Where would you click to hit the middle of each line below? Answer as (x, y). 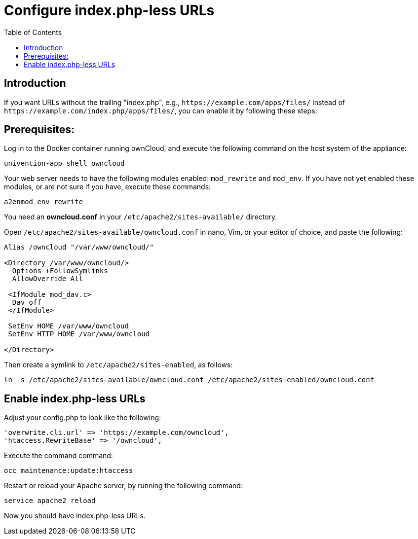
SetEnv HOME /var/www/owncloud (68, 326)
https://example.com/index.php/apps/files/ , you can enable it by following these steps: (161, 110)
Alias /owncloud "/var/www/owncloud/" (79, 247)
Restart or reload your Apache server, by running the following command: (123, 486)
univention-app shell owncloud (64, 163)
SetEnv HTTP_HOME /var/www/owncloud (79, 334)
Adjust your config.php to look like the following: (83, 418)
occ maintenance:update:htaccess (69, 471)
